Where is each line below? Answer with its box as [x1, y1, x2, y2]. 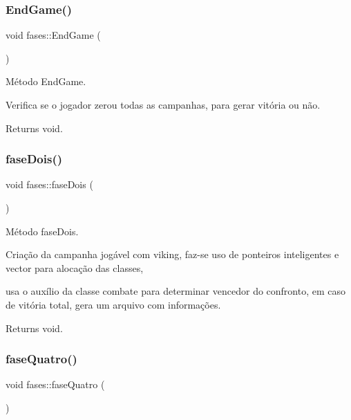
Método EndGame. [6, 74, 86, 89]
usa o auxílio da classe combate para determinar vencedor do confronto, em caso [6, 284, 346, 298]
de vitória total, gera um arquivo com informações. [6, 297, 221, 311]
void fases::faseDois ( [6, 177, 93, 192]
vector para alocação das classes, [6, 260, 144, 275]
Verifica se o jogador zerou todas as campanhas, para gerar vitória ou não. [6, 98, 321, 111]
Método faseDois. [6, 223, 79, 238]
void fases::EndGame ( [6, 28, 101, 42]
